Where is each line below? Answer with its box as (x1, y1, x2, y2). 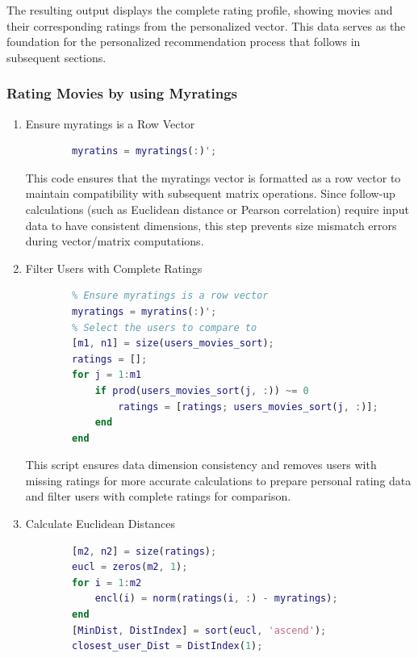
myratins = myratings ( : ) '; (72, 145, 217, 157)
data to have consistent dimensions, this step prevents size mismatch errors (25, 216, 397, 233)
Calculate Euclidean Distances (25, 515, 176, 532)
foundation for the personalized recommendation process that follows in (6, 33, 361, 50)
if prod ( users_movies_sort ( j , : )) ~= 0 (94, 384, 309, 396)
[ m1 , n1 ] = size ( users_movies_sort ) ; (72, 337, 274, 350)
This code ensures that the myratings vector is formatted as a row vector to (25, 169, 401, 186)
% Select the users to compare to (72, 321, 257, 333)
